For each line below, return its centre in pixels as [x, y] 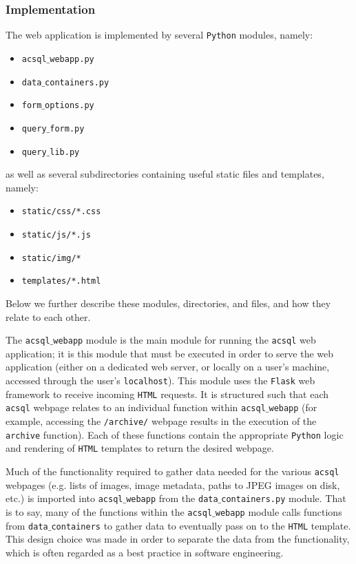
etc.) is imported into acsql [64, 498]
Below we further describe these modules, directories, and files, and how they [168, 303]
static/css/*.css [61, 212]
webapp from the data [172, 498]
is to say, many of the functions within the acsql [109, 511]
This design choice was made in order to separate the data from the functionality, [178, 539]
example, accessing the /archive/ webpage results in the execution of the [161, 420]
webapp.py [72, 59]
